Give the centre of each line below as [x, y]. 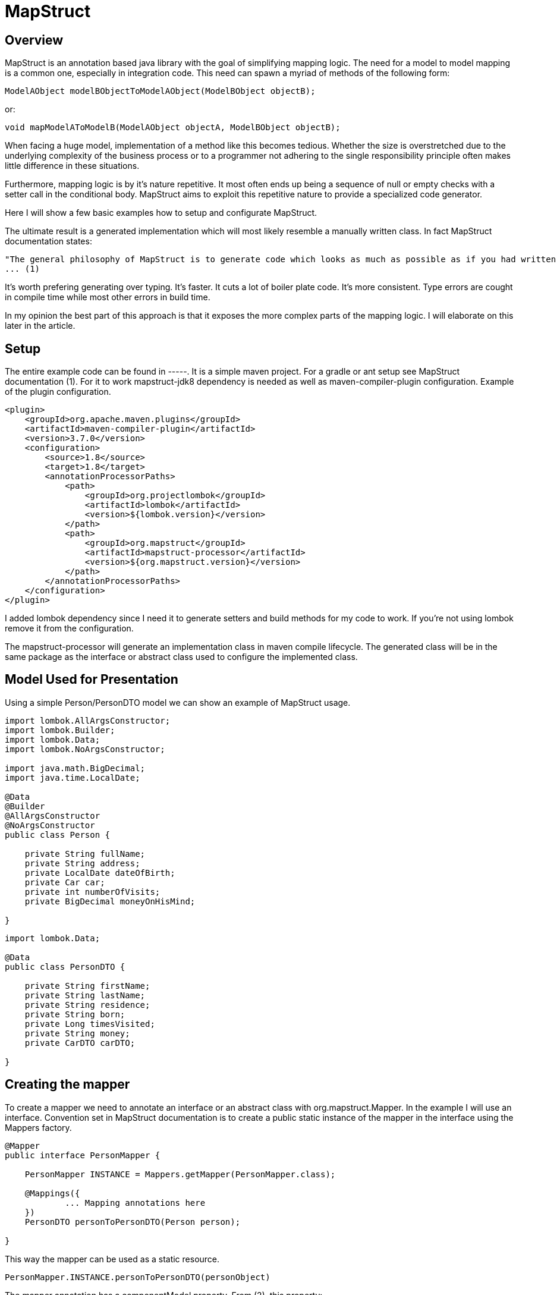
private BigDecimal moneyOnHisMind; [110, 901]
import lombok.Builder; [60, 730]
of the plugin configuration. [58, 392]
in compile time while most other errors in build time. [108, 297]
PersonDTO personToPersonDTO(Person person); [133, 1222]
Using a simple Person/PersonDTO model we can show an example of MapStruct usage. [178, 702]
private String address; [82, 863]
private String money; [77, 1033]
